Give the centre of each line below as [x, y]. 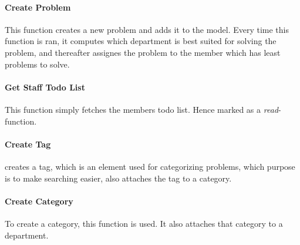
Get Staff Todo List [45, 87]
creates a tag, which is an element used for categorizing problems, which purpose [150, 166]
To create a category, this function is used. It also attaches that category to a [144, 223]
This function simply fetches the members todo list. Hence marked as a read [141, 109]
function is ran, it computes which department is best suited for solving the [141, 41]
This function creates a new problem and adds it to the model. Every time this [147, 29]
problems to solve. [37, 64]
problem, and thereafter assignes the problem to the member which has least [143, 52]
